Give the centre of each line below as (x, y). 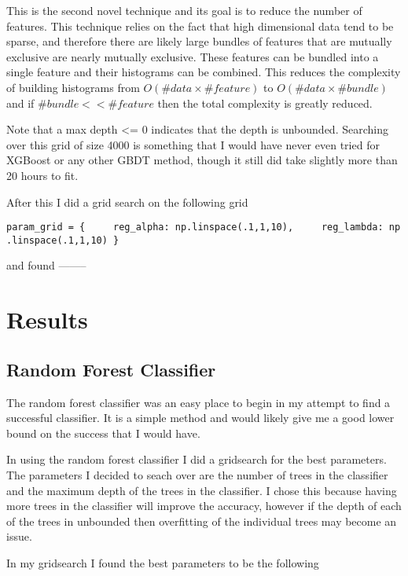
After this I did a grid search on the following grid (127, 202)
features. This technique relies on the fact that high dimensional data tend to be (200, 26)
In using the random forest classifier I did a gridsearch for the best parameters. (197, 459)
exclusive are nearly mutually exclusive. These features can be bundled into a (193, 56)
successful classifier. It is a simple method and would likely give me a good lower (200, 418)
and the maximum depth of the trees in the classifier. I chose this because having (202, 490)
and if (20, 103)
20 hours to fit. (42, 175)
